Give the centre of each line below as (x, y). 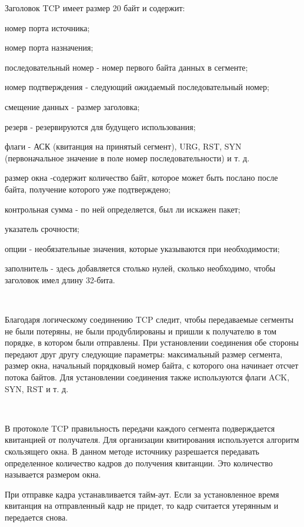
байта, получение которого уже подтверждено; (88, 189)
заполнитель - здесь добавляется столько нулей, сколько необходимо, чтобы (140, 268)
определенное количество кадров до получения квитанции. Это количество (139, 463)
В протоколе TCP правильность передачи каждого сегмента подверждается (140, 428)
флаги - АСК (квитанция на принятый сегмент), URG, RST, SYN (123, 146)
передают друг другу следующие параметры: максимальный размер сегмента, (144, 354)
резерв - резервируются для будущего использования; (100, 126)
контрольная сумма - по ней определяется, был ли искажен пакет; (123, 209)
